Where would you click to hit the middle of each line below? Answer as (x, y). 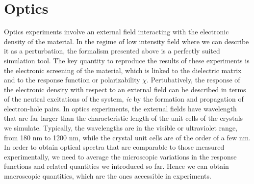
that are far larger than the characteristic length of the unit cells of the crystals (124, 118)
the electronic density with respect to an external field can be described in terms (125, 89)
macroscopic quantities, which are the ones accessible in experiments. (108, 176)
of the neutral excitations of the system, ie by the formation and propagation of (124, 99)
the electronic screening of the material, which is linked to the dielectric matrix (123, 70)
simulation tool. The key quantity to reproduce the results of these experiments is (127, 60)
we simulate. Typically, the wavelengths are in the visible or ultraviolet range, (121, 128)
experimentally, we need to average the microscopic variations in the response (120, 156)
